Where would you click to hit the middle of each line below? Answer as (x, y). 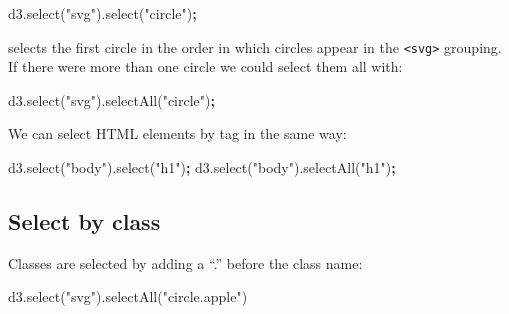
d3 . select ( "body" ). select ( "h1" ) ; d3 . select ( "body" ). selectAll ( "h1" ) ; (202, 167)
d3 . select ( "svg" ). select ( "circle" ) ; (102, 13)
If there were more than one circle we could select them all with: (205, 66)
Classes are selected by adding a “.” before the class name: (185, 262)
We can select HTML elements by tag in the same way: (177, 133)
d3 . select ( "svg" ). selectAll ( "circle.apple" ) (128, 296)
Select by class (84, 221)
